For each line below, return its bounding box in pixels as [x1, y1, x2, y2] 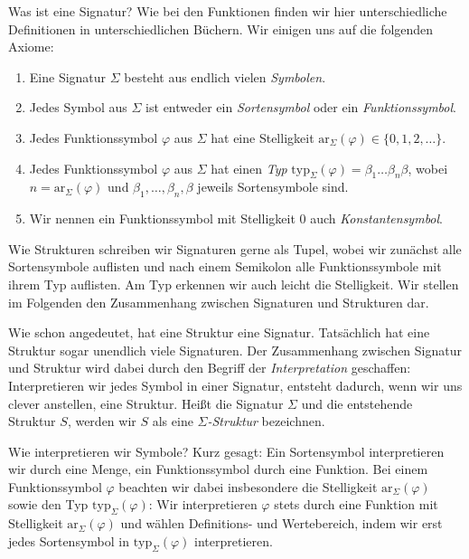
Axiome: [8, 37, 54, 56]
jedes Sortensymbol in [8, 531, 129, 550]
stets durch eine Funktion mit [274, 495, 438, 514]
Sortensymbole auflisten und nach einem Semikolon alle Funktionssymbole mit [8, 257, 442, 276]
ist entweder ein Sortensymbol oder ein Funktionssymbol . [145, 98, 456, 117]
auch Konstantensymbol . [310, 209, 443, 228]
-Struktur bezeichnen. [207, 412, 325, 431]
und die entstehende [301, 393, 413, 412]
